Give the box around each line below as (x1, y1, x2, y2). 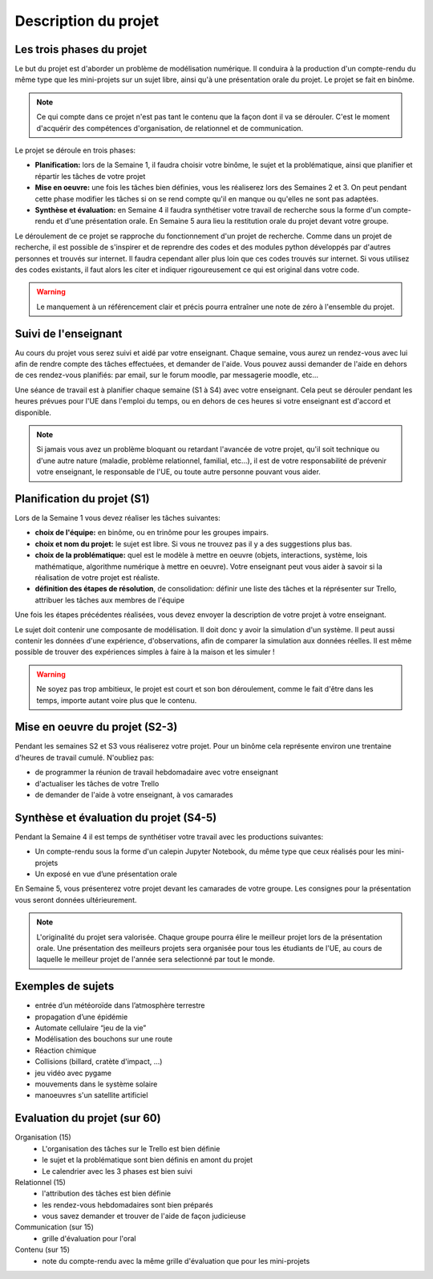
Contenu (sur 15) (14, 1244, 71, 1255)
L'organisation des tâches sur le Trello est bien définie (42, 1143, 221, 1153)
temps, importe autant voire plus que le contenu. (36, 695, 197, 705)
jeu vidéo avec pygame (34, 1068, 112, 1078)
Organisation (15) (14, 1132, 71, 1143)
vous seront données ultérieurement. (14, 895, 137, 904)
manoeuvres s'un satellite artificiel (34, 1090, 148, 1100)
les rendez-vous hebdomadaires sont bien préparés (42, 1200, 213, 1209)
